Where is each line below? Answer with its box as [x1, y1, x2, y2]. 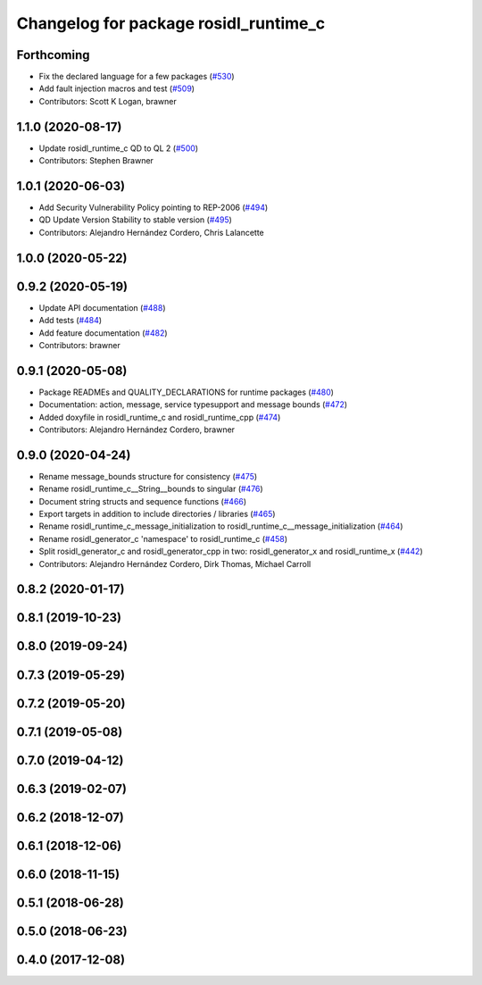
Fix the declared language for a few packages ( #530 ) [38, 71, 236, 82]
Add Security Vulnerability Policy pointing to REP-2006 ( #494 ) [38, 202, 269, 213]
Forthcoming [16, 47, 90, 63]
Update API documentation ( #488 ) [38, 302, 166, 313]
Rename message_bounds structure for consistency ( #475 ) [38, 471, 258, 481]
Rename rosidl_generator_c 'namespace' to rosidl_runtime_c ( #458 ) [38, 533, 288, 544]
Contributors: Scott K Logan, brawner [38, 96, 178, 106]
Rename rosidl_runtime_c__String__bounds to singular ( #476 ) [38, 483, 263, 495]
